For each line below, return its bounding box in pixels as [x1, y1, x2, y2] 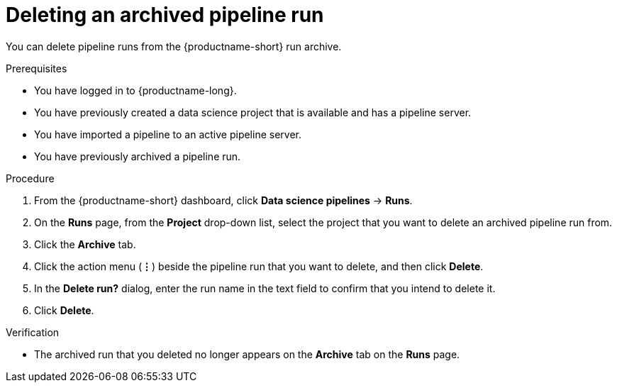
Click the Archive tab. [34, 238, 136, 250]
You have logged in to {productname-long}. [34, 84, 237, 96]
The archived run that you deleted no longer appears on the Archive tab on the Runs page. [34, 348, 460, 360]
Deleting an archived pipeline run [6, 3, 324, 27]
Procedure [6, 172, 55, 184]
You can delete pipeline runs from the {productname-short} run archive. [6, 40, 342, 52]
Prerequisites [6, 62, 67, 74]
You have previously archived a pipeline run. [34, 150, 241, 162]
